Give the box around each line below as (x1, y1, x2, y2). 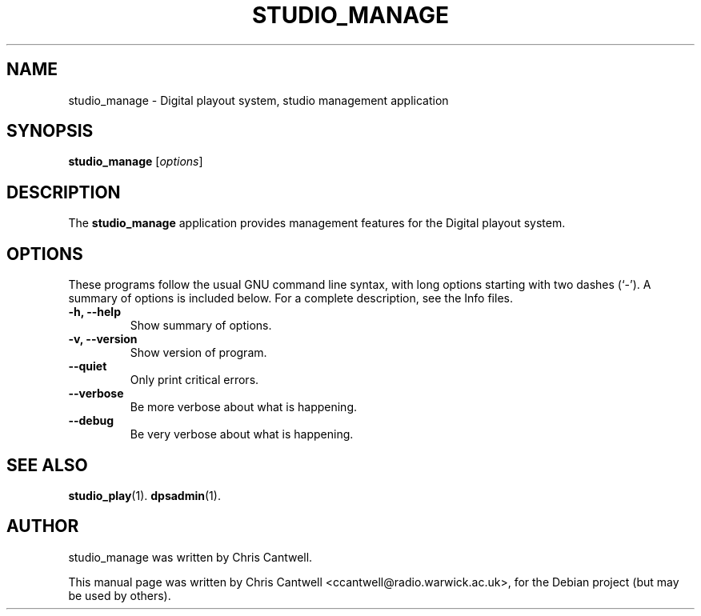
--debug (68, 414, 114, 428)
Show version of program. (130, 346, 267, 360)
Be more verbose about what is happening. (130, 400, 358, 414)
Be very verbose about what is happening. (130, 427, 354, 442)
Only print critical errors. (130, 373, 259, 387)
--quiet (68, 359, 107, 374)
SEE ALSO (6, 454, 88, 475)
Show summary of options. (130, 318, 272, 333)
